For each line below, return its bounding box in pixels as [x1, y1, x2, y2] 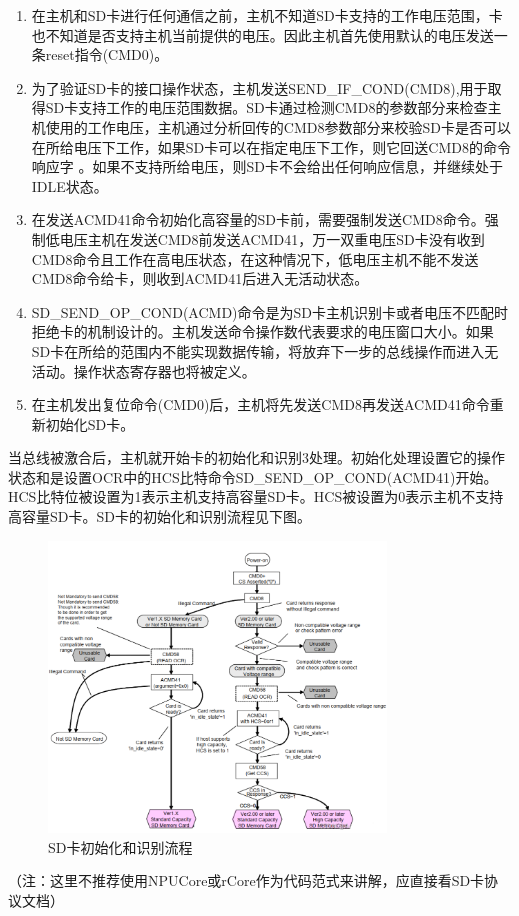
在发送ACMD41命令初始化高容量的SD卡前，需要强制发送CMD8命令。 [31, 209, 485, 230]
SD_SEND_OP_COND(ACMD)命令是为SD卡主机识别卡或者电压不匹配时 [31, 301, 509, 322]
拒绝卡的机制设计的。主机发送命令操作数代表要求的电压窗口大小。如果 [31, 321, 494, 342]
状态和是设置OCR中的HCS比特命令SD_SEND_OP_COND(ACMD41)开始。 [8, 466, 498, 487]
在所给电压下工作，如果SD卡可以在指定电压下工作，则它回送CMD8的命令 [31, 136, 511, 157]
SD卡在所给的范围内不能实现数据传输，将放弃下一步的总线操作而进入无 [31, 340, 499, 361]
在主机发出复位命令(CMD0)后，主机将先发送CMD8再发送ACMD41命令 [31, 394, 490, 415]
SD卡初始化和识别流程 [48, 836, 193, 857]
